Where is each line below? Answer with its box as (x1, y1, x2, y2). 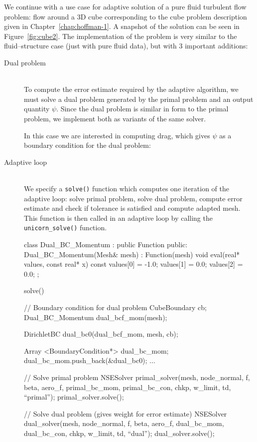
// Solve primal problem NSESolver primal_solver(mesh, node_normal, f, (24, 372, 250, 382)
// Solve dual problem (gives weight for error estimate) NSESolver (24, 408, 227, 419)
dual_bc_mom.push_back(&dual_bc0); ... (24, 355, 155, 366)
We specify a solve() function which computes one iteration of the (24, 183, 229, 193)
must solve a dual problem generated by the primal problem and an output (24, 93, 254, 104)
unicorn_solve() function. (24, 222, 107, 233)
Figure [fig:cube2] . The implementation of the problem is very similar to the (4, 30, 237, 41)
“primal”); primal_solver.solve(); (24, 392, 124, 402)
